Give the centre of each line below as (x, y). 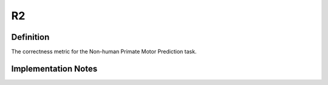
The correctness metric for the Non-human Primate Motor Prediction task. (104, 52)
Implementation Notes (54, 68)
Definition (30, 37)
